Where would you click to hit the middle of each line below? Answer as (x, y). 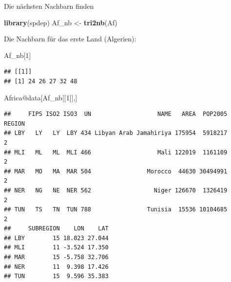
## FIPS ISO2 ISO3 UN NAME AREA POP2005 (116, 114)
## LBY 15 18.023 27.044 (56, 238)
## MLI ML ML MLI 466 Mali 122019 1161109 (116, 152)
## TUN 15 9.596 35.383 (56, 276)
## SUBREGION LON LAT (56, 229)
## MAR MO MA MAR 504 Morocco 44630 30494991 (116, 171)
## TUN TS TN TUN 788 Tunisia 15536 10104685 (116, 210)
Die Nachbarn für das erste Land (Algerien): (70, 39)
